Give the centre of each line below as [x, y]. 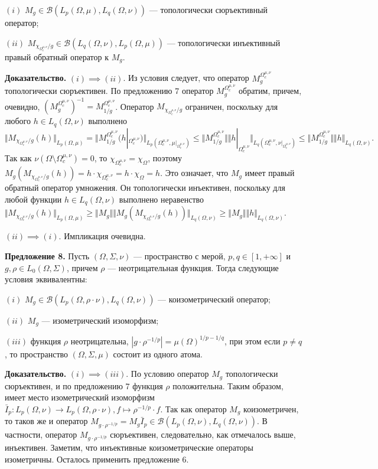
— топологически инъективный [224, 42]
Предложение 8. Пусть [47, 256]
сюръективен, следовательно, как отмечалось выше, [203, 434]
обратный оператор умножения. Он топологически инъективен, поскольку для [145, 188]
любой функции [33, 199]
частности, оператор [41, 434]
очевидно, [22, 106]
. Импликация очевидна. [102, 236]
